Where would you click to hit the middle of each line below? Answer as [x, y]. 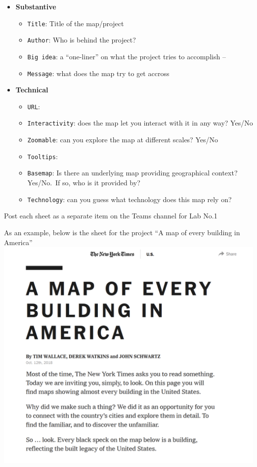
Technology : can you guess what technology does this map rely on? [129, 199]
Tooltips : [43, 156]
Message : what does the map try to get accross [98, 73]
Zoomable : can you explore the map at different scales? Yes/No [123, 140]
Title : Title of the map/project [76, 23]
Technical [32, 90]
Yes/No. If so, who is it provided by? [84, 183]
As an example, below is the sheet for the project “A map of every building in [122, 232]
